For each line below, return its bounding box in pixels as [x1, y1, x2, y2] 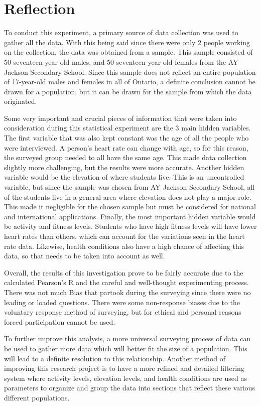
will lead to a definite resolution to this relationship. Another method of [4, 353, 225, 363]
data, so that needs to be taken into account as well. [4, 250, 165, 261]
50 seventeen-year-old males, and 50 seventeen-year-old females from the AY [4, 56, 238, 67]
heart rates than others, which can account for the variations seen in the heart [4, 231, 245, 241]
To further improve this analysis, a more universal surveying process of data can [4, 333, 251, 344]
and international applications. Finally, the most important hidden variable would [4, 211, 256, 221]
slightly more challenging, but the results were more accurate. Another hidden [4, 162, 244, 172]
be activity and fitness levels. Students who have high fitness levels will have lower [4, 221, 257, 231]
